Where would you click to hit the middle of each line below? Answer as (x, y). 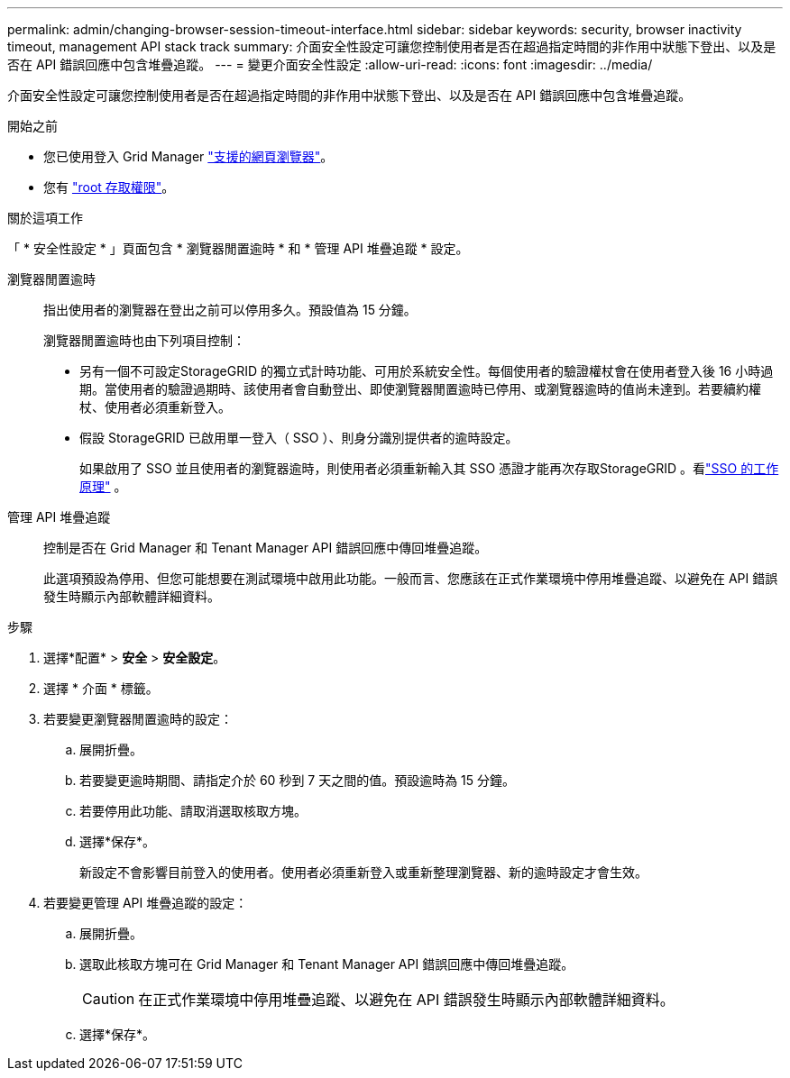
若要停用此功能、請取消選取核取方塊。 (193, 811)
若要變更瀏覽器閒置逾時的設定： (138, 719)
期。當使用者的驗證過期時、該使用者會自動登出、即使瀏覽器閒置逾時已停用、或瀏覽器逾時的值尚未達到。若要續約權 (420, 389)
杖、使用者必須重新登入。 (155, 407)
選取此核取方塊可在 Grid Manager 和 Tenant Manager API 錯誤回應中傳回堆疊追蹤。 (327, 964)
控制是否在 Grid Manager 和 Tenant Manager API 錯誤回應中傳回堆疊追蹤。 (266, 548)
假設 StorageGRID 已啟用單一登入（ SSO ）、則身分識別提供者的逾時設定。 (299, 438)
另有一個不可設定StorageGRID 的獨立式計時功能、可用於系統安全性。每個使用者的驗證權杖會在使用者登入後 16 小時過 (427, 371)
